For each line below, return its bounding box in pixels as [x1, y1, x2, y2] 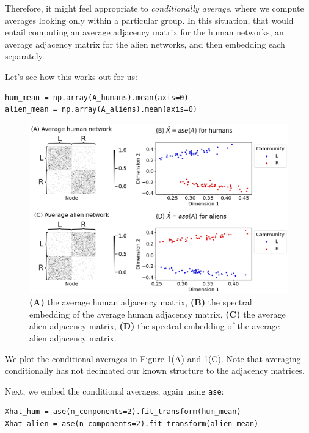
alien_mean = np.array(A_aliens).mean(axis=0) [5, 105, 197, 114]
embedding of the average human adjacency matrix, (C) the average [29, 307, 286, 320]
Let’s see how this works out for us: [5, 70, 137, 82]
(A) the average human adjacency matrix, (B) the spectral [29, 296, 252, 308]
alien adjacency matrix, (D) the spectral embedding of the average [29, 319, 280, 332]
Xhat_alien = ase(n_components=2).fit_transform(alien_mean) [5, 419, 259, 428]
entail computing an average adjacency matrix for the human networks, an [5, 26, 284, 38]
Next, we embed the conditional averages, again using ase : [5, 384, 224, 397]
